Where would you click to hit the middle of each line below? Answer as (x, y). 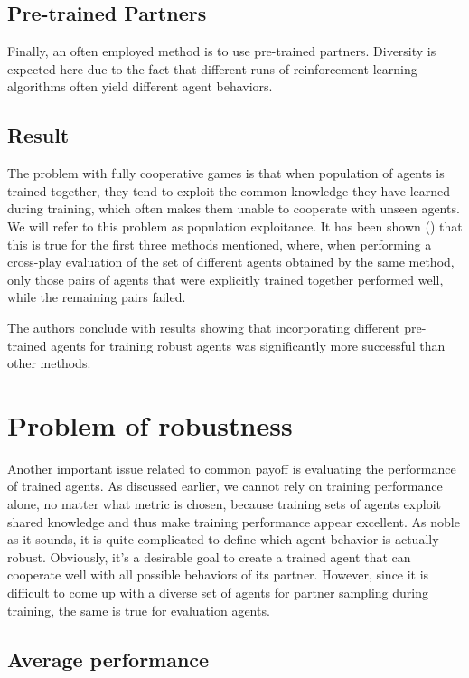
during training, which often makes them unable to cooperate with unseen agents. (234, 208)
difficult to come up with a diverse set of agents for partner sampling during (218, 592)
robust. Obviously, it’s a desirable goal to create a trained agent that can (209, 556)
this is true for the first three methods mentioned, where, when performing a (220, 244)
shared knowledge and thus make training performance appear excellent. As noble (234, 521)
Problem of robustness (150, 424)
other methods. (49, 363)
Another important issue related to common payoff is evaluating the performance (232, 468)
